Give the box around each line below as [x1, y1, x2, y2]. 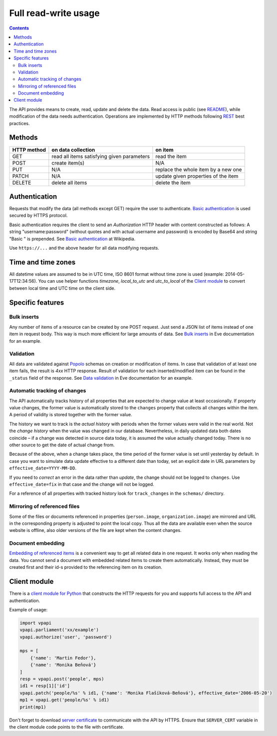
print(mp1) [19, 704, 46, 710]
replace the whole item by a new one [155, 166, 242, 173]
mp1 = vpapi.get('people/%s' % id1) [19, 697, 110, 703]
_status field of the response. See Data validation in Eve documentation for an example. [9, 375, 193, 381]
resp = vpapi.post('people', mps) [19, 676, 104, 682]
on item [155, 146, 174, 153]
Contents [9, 25, 29, 31]
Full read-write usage [9, 8, 100, 19]
